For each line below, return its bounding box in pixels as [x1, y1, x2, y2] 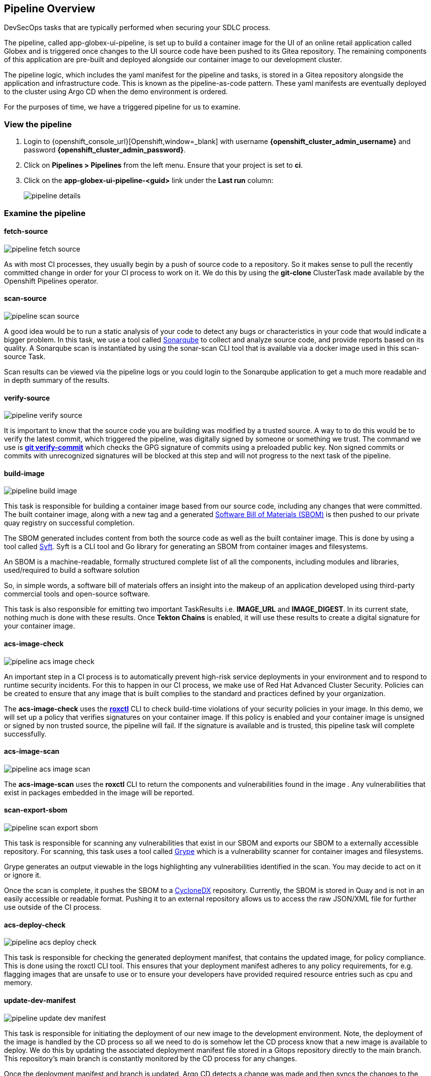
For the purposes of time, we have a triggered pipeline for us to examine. [4, 103, 241, 111]
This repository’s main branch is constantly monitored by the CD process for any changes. [4, 1054, 297, 1063]
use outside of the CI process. [4, 903, 102, 912]
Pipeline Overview [4, 2, 96, 15]
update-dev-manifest [4, 996, 76, 1004]
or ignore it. [4, 871, 41, 880]
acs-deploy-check [4, 920, 66, 929]
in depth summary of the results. [4, 375, 109, 384]
